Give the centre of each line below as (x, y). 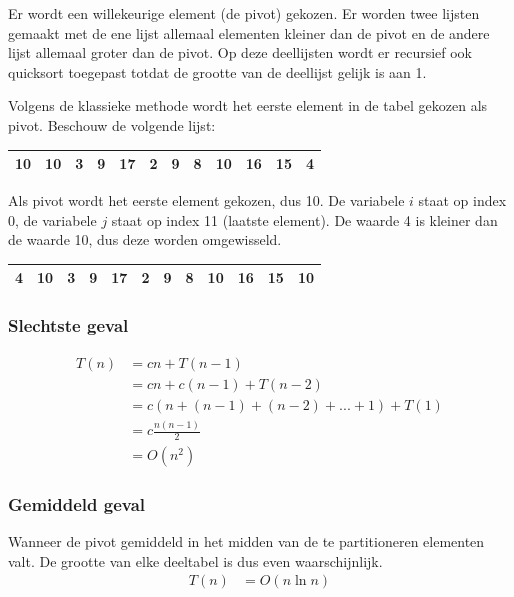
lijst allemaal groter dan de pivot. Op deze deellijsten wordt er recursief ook (240, 52)
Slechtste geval (68, 325)
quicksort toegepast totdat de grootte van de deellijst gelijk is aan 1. (217, 71)
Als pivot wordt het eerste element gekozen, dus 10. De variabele (206, 200)
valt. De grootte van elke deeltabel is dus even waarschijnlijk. (195, 560)
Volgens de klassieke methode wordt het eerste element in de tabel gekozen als (248, 105)
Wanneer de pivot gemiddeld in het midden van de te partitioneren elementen (246, 541)
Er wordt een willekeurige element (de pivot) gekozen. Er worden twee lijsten (244, 13)
